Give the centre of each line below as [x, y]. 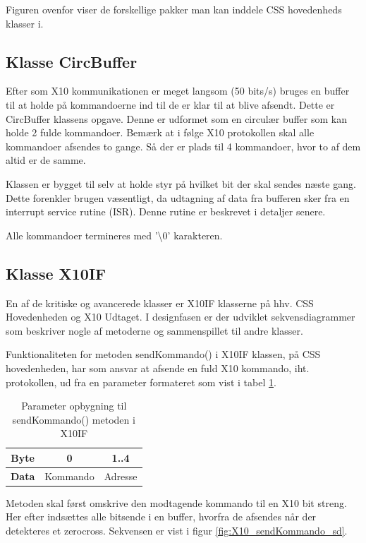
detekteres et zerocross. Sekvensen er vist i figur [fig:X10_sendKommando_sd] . [177, 530]
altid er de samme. [46, 160]
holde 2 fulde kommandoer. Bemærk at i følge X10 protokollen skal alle [160, 132]
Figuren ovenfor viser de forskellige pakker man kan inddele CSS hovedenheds [174, 9]
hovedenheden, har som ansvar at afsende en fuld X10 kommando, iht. [158, 368]
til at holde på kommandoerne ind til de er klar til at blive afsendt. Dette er [170, 104]
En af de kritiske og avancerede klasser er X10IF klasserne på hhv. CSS [160, 303]
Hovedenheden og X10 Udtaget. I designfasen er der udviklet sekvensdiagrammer [181, 317]
